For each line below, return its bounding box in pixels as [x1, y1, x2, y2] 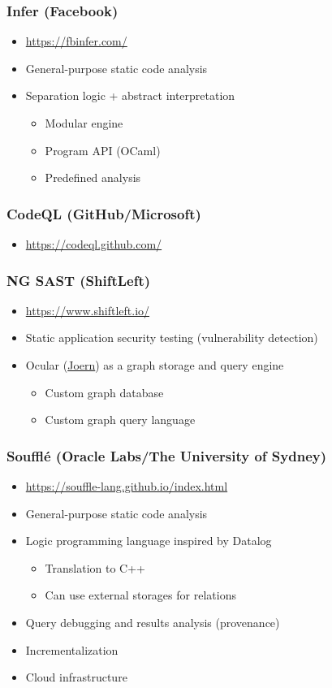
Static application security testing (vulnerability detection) [25, 329, 318, 346]
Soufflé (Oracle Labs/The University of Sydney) [6, 445, 326, 465]
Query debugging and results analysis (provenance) [25, 613, 280, 630]
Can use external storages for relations [45, 586, 236, 604]
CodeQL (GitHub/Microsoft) [6, 203, 201, 223]
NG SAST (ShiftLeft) [6, 270, 151, 290]
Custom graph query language [45, 411, 196, 428]
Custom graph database [45, 383, 164, 400]
